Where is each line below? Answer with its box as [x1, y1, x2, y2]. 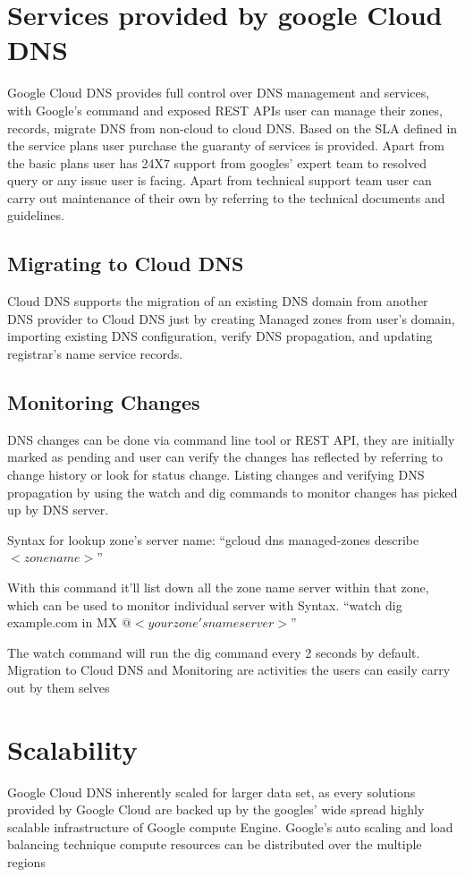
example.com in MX [7, 613, 118, 632]
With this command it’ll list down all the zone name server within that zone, [7, 578, 429, 596]
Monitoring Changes [7, 388, 200, 416]
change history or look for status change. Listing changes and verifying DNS [7, 465, 425, 484]
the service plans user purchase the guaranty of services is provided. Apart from [7, 136, 444, 155]
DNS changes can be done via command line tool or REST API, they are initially [7, 430, 455, 448]
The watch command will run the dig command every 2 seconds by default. [7, 643, 420, 661]
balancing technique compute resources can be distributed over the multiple [7, 835, 422, 854]
